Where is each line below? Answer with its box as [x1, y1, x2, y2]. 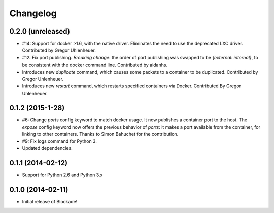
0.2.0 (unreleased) [9, 27, 71, 36]
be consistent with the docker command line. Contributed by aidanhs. [22, 62, 167, 68]
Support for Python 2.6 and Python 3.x [22, 172, 103, 178]
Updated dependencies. [22, 145, 73, 151]
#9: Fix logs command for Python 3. [22, 138, 97, 144]
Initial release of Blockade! [22, 199, 78, 205]
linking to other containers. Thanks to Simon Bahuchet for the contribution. [22, 131, 179, 137]
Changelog [9, 8, 57, 19]
